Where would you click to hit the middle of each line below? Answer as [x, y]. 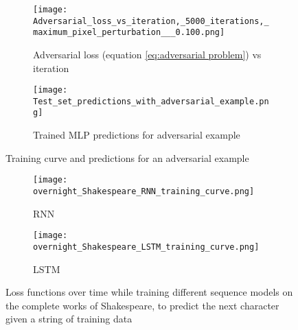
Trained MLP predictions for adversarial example [137, 135]
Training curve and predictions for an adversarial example [127, 157]
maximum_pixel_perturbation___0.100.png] [129, 33]
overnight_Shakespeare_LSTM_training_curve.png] [146, 247]
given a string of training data [69, 319]
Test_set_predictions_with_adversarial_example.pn [151, 101]
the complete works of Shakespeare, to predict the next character [142, 305]
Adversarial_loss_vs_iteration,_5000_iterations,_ [151, 21]
